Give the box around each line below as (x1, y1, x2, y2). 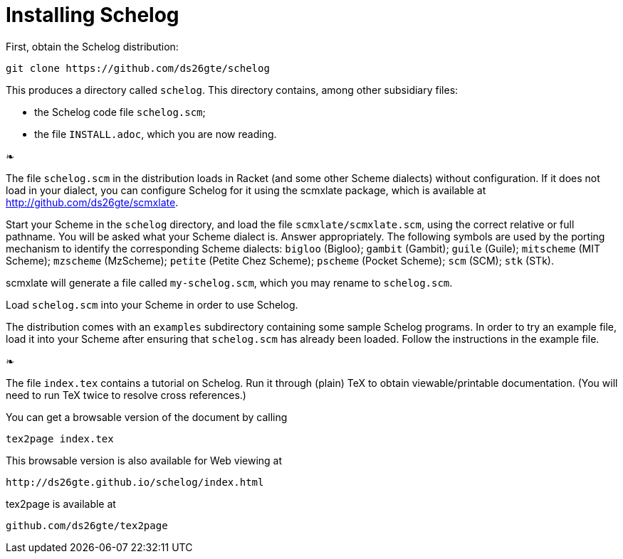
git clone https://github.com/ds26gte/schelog (6, 62, 270, 74)
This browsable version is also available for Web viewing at (6, 454, 283, 467)
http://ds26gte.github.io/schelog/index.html (6, 476, 264, 488)
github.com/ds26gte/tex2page (6, 519, 168, 531)
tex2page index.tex (6, 432, 114, 444)
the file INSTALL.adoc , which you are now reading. (34, 127, 277, 140)
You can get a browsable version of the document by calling (6, 410, 288, 423)
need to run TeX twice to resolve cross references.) (6, 388, 246, 401)
